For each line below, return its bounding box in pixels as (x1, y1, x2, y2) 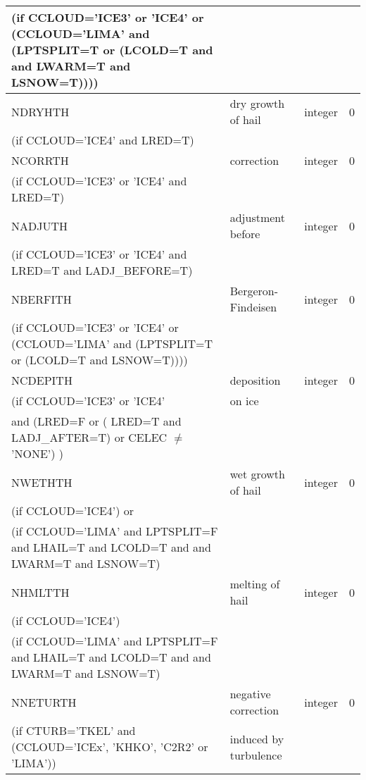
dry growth (229, 95, 285, 111)
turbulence (229, 746, 282, 763)
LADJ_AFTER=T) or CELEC (11, 429, 168, 445)
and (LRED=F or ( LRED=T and (11, 413, 182, 429)
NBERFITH (11, 290, 72, 307)
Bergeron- (229, 283, 279, 299)
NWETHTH (11, 473, 72, 490)
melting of (229, 576, 280, 592)
